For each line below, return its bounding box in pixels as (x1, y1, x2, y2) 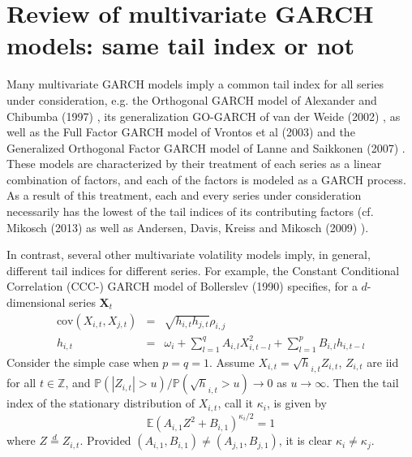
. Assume (208, 353, 255, 370)
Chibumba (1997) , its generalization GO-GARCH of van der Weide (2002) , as (6, 107, 401, 124)
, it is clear (278, 432, 333, 449)
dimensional (6, 294, 66, 311)
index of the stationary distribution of (6, 394, 195, 412)
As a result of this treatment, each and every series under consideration (6, 187, 362, 204)
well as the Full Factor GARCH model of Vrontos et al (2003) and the (6, 123, 355, 140)
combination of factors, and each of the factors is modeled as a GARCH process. (6, 170, 406, 188)
